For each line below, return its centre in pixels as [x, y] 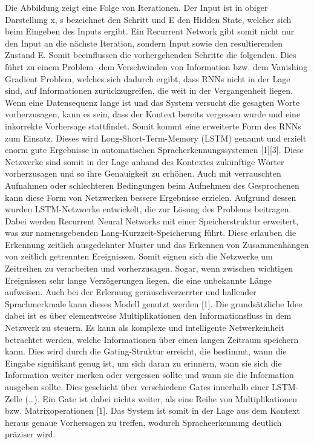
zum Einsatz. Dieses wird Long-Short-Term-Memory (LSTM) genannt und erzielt [156, 138]
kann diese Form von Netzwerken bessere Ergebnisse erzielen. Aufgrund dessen [151, 197]
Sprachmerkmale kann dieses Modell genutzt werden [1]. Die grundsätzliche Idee [154, 303]
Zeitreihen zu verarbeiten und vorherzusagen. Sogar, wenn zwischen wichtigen [149, 268]
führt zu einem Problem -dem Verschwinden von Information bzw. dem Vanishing [156, 66]
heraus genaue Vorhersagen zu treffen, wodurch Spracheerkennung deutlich [143, 422]
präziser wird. [30, 434]
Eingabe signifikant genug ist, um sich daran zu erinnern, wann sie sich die [143, 363]
